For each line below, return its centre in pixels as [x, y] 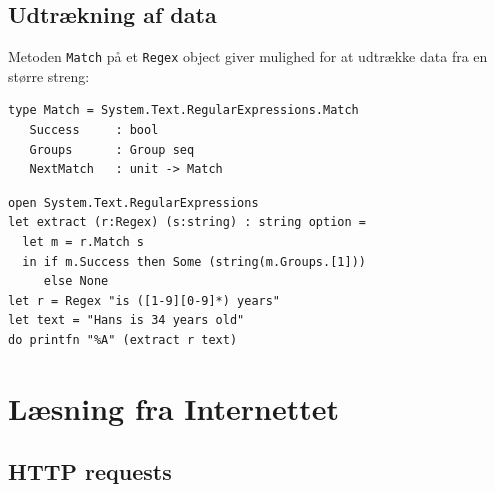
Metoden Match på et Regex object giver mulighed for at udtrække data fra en [248, 56]
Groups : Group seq [112, 149]
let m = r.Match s [83, 242]
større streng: [49, 75]
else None [76, 281]
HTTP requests [90, 471]
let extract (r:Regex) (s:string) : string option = [187, 222]
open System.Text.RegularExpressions [133, 202]
